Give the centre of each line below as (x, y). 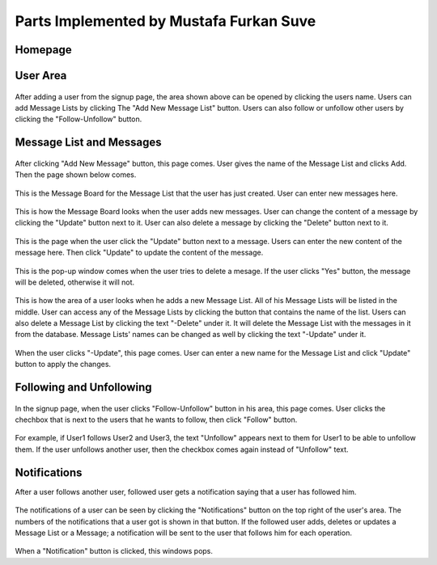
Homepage (43, 50)
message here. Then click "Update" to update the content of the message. (139, 253)
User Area (41, 76)
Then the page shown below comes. (76, 175)
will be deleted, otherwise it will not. (75, 282)
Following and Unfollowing (83, 388)
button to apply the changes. (63, 365)
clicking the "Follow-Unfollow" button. (78, 119)
